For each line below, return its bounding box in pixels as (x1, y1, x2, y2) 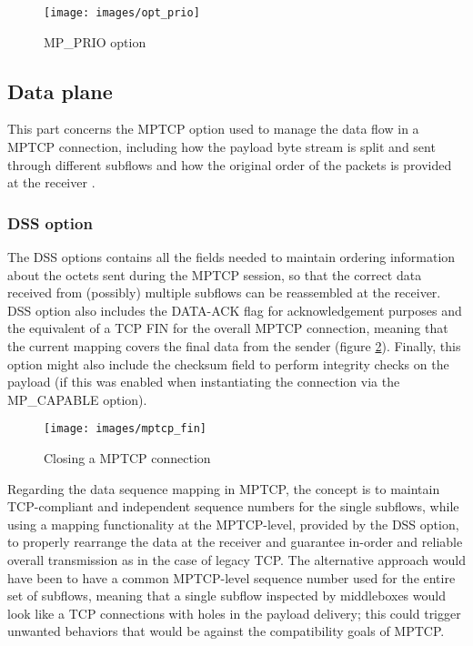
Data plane (7, 76, 113, 105)
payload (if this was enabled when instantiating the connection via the (7, 372, 400, 391)
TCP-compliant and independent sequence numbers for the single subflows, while (7, 497, 459, 516)
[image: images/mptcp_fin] (44, 422, 206, 436)
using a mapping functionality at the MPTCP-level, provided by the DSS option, (7, 514, 459, 533)
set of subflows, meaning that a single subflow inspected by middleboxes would (7, 586, 446, 605)
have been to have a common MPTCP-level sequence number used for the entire (7, 568, 456, 587)
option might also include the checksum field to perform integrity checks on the (7, 354, 449, 373)
